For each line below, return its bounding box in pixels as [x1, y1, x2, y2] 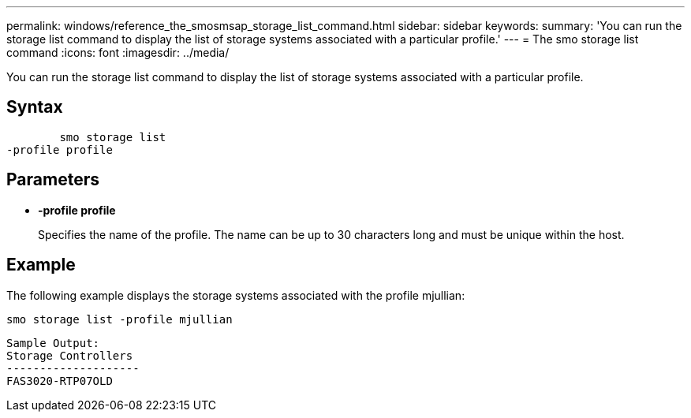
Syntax [6, 97, 63, 118]
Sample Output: [6, 336, 100, 349]
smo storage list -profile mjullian [6, 312, 233, 326]
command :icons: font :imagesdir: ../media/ [6, 46, 230, 59]
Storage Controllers [6, 349, 133, 362]
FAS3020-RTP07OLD [6, 374, 113, 387]
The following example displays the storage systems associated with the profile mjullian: [6, 288, 465, 302]
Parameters [6, 170, 99, 190]
